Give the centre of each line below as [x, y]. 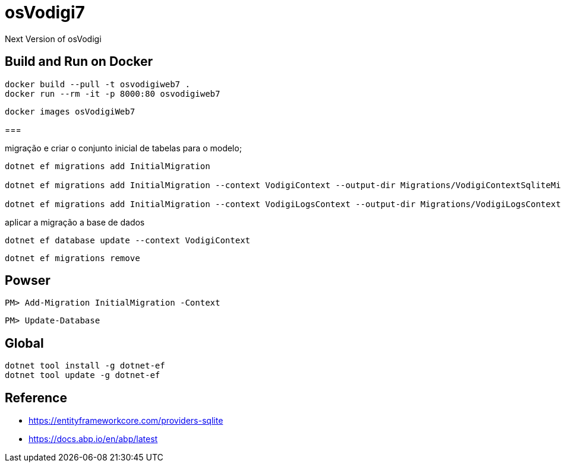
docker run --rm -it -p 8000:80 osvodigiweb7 [113, 93]
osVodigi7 [45, 12]
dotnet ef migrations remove [73, 258]
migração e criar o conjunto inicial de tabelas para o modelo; [123, 148]
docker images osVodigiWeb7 [70, 111]
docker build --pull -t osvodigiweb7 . [97, 84]
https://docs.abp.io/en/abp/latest [93, 439]
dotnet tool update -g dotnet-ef [83, 375]
